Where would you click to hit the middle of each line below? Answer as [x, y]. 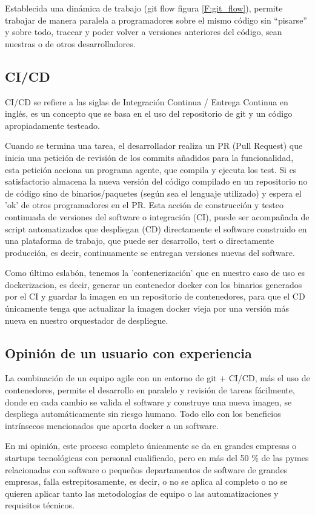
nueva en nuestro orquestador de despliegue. [87, 320]
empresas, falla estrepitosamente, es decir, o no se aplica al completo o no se [146, 481]
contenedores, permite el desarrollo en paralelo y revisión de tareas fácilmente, [150, 390]
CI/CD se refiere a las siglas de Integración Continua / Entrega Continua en [147, 101]
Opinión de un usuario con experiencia [128, 353]
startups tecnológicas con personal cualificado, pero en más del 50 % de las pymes [157, 458]
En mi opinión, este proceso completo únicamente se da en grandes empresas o [151, 446]
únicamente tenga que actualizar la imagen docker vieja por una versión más [147, 308]
